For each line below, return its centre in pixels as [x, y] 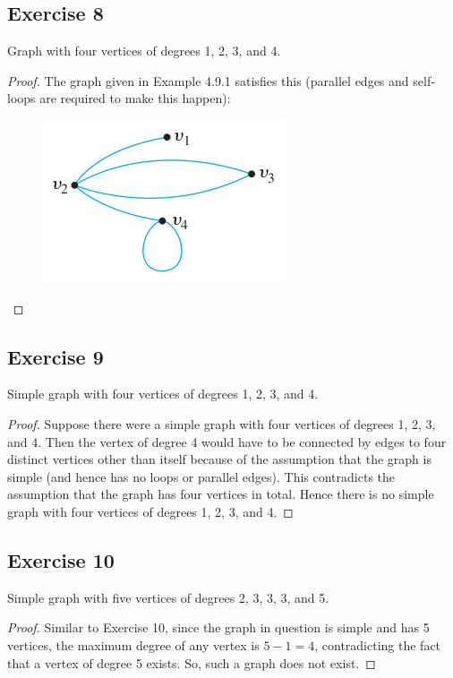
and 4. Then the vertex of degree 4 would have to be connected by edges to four [227, 441]
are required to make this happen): [135, 98]
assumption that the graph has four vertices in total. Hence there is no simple [221, 494]
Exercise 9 [56, 356]
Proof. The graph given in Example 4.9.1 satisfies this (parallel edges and [208, 80]
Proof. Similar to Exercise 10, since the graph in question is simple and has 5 [218, 627]
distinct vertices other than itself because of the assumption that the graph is [219, 459]
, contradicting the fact [378, 644]
